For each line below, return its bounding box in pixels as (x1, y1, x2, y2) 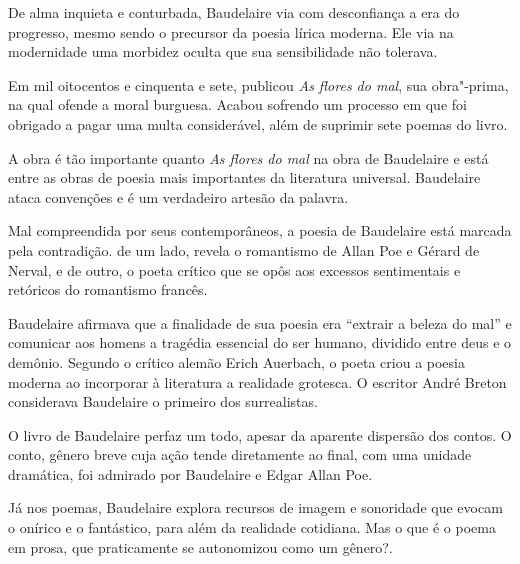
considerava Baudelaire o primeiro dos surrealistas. (8, 391, 318, 412)
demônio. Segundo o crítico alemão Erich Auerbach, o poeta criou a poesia (8, 351, 465, 372)
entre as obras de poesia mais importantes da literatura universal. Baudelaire (8, 167, 481, 188)
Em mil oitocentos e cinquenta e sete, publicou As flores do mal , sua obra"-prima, (8, 74, 509, 95)
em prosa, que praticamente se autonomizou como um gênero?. (8, 536, 393, 557)
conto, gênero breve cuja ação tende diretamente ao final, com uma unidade (8, 444, 472, 465)
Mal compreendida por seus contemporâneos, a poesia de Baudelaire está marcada (8, 220, 512, 241)
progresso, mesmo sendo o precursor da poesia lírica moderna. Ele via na (8, 21, 454, 42)
